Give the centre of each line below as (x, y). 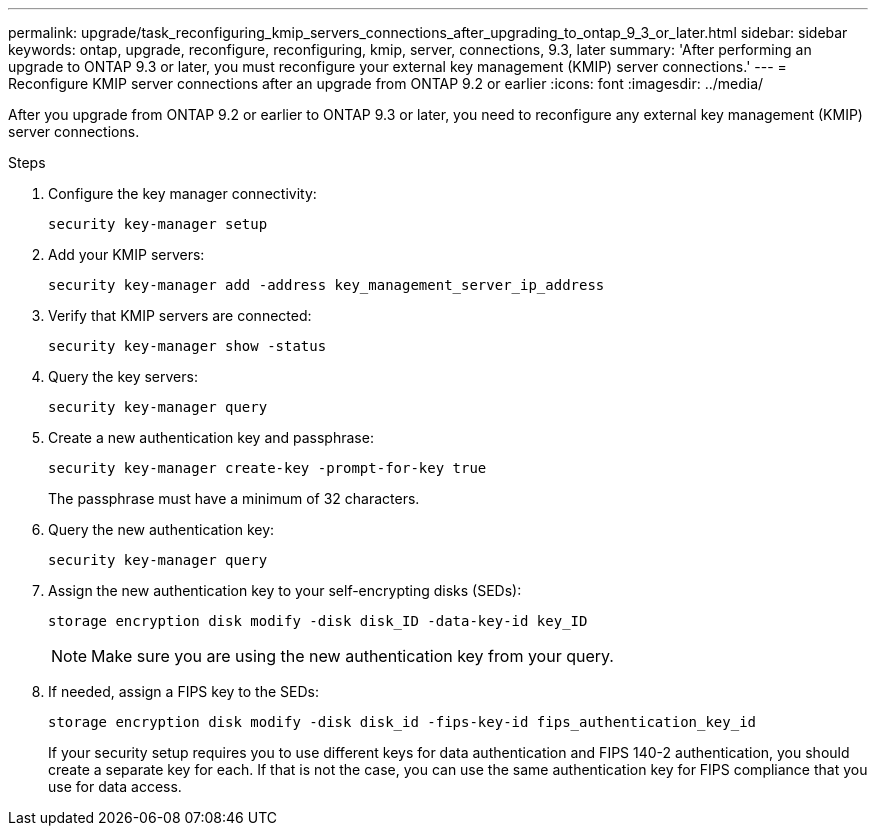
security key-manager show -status (187, 346)
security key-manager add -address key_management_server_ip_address (326, 285)
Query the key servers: (123, 376)
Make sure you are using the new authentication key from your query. (352, 656)
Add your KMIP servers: (126, 254)
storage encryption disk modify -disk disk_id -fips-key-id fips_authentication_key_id (402, 722)
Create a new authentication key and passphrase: (211, 437)
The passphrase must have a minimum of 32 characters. (234, 498)
